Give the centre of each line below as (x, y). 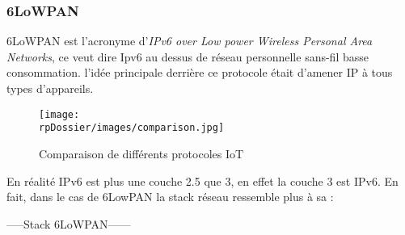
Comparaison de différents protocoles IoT (141, 153)
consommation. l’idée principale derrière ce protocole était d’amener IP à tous (200, 72)
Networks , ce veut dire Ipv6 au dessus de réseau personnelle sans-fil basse (188, 56)
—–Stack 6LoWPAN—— (69, 223)
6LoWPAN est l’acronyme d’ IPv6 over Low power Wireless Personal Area (190, 41)
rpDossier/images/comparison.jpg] (132, 128)
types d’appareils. (50, 88)
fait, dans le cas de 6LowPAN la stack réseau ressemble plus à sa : (170, 197)
